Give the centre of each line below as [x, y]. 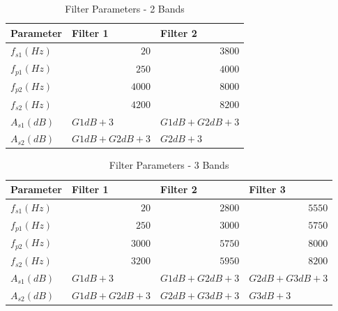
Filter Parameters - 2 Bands [125, 8]
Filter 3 [267, 189]
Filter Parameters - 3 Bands [169, 165]
